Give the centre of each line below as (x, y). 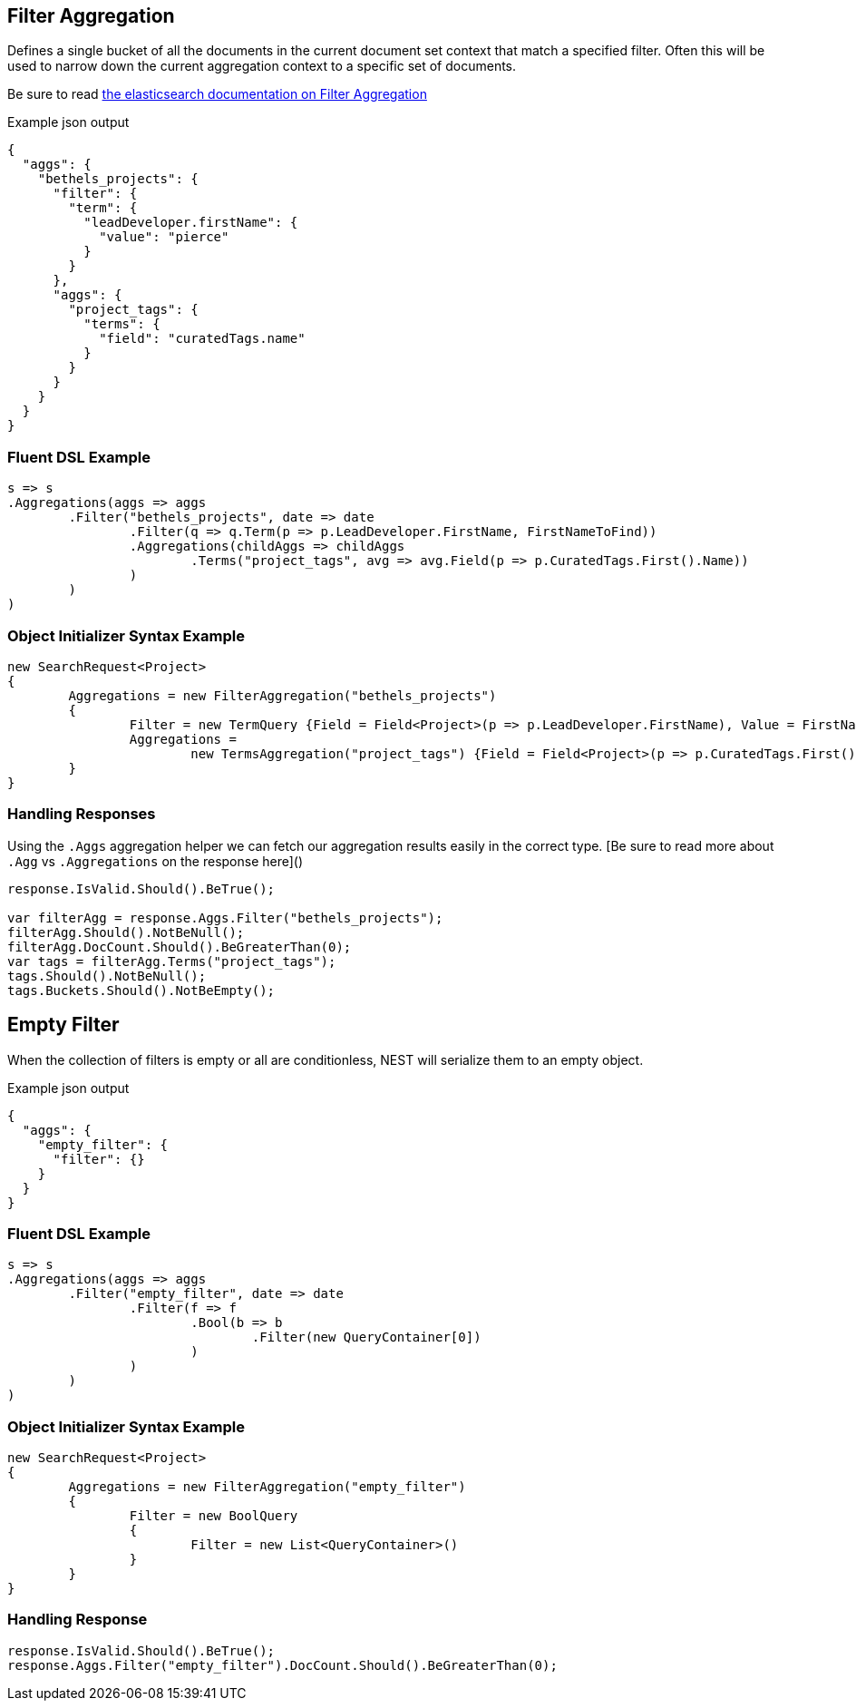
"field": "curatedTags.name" (202, 339)
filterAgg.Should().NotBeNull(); (126, 932)
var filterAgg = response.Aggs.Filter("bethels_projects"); (225, 917)
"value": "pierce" (164, 237)
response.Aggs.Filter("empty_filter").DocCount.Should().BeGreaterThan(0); (282, 1665)
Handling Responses (82, 814)
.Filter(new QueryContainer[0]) (366, 1337)
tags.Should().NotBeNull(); (107, 976)
